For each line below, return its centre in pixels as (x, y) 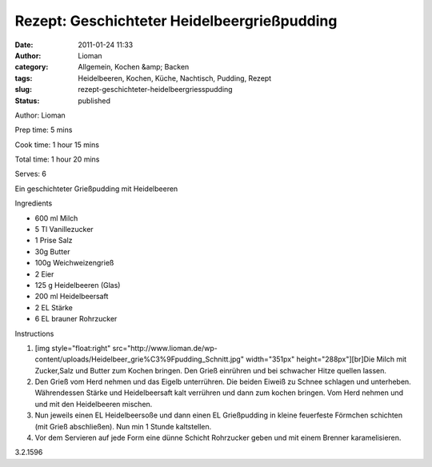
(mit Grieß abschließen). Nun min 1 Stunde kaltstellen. (123, 426)
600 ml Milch (56, 218)
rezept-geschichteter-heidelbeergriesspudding (155, 90)
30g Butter (52, 251)
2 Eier (44, 274)
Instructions (34, 333)
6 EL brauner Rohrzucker (76, 319)
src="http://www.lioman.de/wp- (165, 348)
